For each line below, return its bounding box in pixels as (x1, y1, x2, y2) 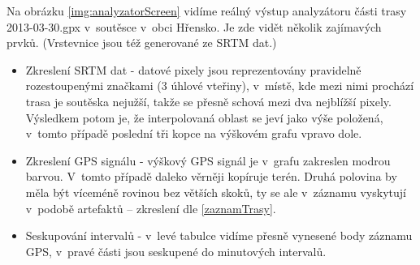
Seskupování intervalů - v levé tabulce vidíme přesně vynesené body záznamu (25, 227, 413, 244)
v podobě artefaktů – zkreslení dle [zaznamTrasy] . (25, 199, 276, 216)
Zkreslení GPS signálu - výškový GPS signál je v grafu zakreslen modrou (25, 152, 391, 169)
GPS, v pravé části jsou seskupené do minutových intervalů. (25, 242, 327, 259)
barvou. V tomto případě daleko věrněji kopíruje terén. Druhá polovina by (25, 168, 397, 185)
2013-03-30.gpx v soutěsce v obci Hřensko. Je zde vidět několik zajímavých (6, 18, 382, 35)
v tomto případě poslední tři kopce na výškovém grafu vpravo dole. (25, 125, 362, 142)
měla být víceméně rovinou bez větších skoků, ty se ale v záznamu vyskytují (25, 183, 406, 200)
